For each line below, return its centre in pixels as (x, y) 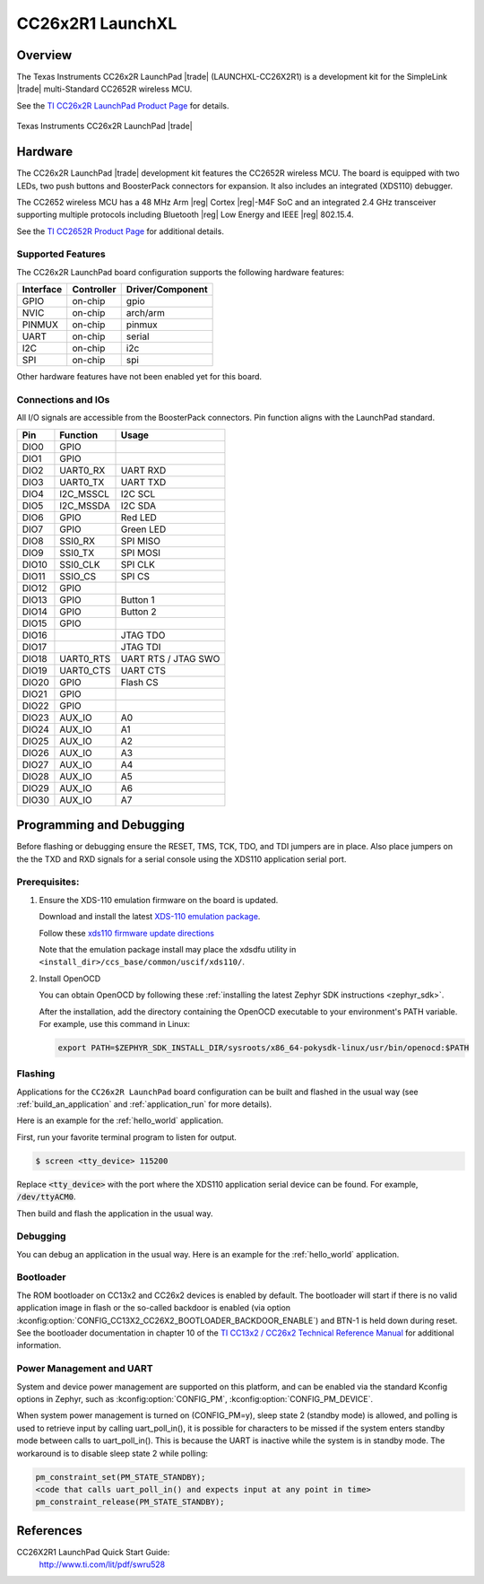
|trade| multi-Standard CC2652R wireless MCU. (104, 89)
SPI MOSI (141, 553)
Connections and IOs (63, 400)
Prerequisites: (48, 882)
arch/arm (145, 313)
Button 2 (138, 612)
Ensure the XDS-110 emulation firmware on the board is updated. (159, 900)
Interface (42, 290)
